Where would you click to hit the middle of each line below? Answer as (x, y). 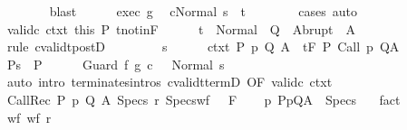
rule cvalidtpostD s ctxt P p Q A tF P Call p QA (203, 46)
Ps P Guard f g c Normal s (116, 64)
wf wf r (29, 117)
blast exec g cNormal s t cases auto (203, 11)
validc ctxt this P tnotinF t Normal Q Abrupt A (181, 28)
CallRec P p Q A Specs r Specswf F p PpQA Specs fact (203, 99)
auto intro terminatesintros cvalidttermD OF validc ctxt (170, 82)
